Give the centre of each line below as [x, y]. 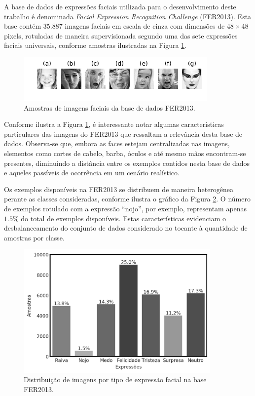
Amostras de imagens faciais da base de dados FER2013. [109, 107]
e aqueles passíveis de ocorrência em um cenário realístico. [92, 173]
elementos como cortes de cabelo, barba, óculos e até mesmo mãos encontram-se [125, 153]
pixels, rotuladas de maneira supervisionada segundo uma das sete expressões [121, 35]
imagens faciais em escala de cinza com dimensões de [145, 26]
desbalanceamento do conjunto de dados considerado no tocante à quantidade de [126, 228]
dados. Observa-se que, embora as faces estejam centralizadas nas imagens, [117, 143]
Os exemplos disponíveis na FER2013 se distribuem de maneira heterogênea [119, 189]
